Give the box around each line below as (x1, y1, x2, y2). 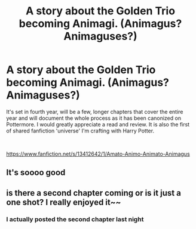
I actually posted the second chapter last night (6, 215, 144, 223)
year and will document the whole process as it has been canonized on (6, 114, 181, 122)
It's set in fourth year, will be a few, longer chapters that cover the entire (6, 108, 183, 115)
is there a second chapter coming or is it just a (6, 188, 181, 198)
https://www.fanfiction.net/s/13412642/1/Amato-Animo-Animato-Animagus (6, 150, 190, 157)
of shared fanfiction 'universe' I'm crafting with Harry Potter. (6, 127, 154, 134)
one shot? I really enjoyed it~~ (6, 197, 121, 207)
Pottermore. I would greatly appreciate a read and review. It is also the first (6, 120, 190, 128)
